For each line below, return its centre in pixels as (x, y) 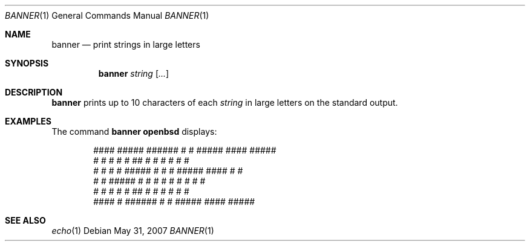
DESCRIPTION (34, 92)
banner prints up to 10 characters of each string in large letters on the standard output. (225, 102)
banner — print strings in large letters (126, 44)
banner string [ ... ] (134, 73)
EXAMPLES (28, 121)
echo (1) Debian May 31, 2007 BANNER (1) (133, 231)
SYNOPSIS (27, 63)
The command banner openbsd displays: (134, 131)
